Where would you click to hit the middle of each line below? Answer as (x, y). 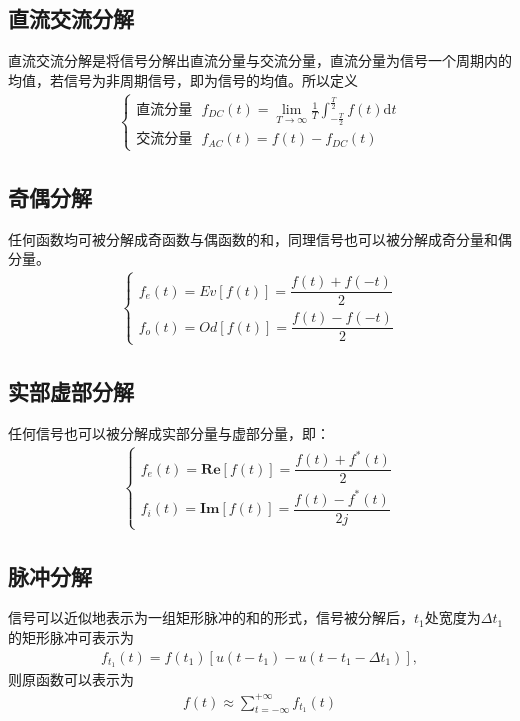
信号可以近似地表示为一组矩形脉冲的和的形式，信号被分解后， (211, 617)
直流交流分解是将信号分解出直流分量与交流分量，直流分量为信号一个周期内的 (260, 60)
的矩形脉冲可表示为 (71, 636)
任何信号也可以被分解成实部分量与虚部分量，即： (169, 432)
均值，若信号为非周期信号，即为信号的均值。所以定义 (183, 79)
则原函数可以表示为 (71, 679)
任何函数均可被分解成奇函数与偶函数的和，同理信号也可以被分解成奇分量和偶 (260, 238)
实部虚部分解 (71, 391)
